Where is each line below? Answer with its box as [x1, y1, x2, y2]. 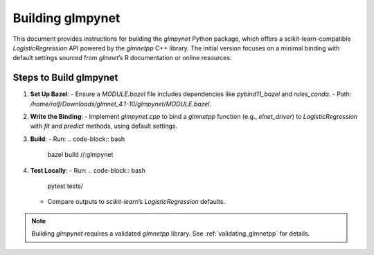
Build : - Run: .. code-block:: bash [30, 135, 125, 143]
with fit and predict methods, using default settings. [30, 122, 178, 131]
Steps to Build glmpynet [12, 72, 118, 84]
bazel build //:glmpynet [47, 151, 114, 159]
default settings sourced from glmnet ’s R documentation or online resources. [12, 54, 232, 62]
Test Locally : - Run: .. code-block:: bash [30, 166, 145, 174]
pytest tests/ [47, 182, 83, 190]
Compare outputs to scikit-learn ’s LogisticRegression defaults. [47, 198, 225, 206]
